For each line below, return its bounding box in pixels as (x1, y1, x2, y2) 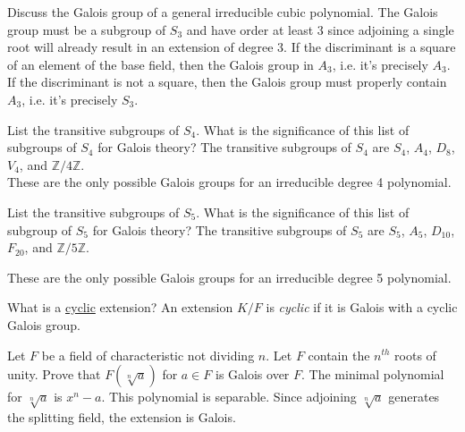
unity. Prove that (7, 365, 101, 384)
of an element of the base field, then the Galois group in (7, 55, 314, 73)
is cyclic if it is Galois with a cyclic (266, 298, 458, 317)
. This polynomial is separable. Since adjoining (101, 387, 357, 406)
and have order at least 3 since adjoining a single (186, 20, 454, 38)
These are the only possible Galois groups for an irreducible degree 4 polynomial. (7, 173, 452, 191)
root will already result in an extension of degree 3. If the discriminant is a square (7, 38, 456, 56)
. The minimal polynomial (301, 365, 444, 384)
